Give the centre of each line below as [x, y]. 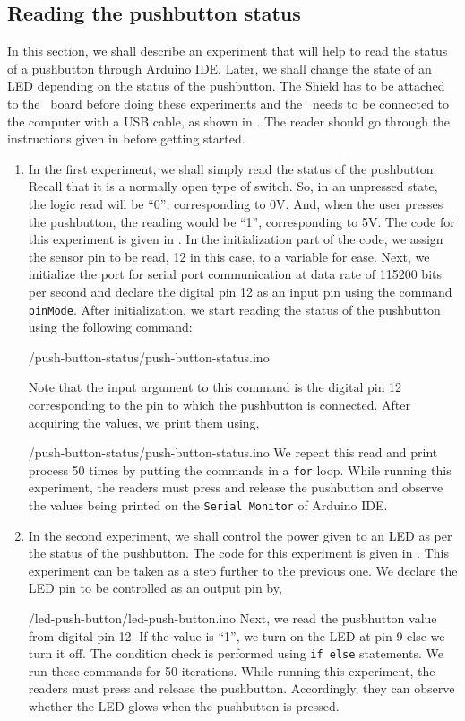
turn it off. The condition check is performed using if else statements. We [236, 653]
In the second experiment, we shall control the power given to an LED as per [240, 535]
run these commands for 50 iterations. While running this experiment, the [232, 670]
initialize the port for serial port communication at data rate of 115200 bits [235, 274]
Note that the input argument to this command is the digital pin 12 [215, 387]
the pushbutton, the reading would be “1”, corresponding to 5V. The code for [241, 221]
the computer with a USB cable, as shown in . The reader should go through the [229, 121]
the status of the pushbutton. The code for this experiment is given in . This [238, 553]
